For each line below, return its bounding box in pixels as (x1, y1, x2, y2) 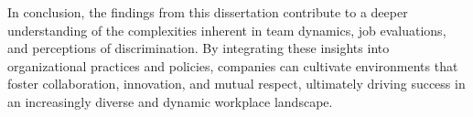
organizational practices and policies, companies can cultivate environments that (7, 56, 458, 75)
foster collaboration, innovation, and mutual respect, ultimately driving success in (7, 74, 466, 93)
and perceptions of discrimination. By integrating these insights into (7, 38, 390, 58)
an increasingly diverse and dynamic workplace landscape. (7, 91, 333, 111)
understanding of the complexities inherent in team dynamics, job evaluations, (7, 20, 446, 39)
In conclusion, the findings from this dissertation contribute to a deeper (7, 3, 408, 21)
